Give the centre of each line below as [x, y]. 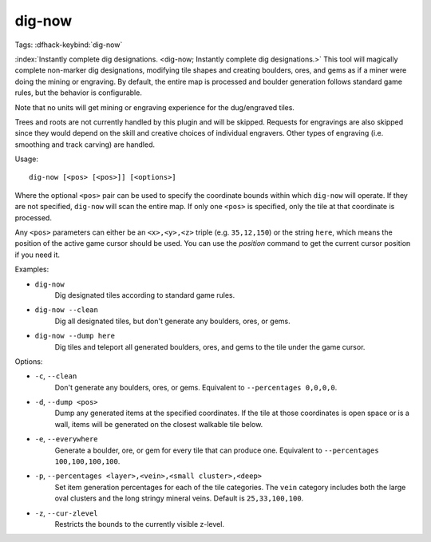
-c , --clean [56, 376]
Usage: [27, 159]
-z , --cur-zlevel [66, 513]
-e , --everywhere [66, 439]
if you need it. [37, 255]
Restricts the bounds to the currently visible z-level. [140, 524]
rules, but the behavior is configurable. [79, 93]
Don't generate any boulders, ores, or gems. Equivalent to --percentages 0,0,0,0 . [196, 387]
